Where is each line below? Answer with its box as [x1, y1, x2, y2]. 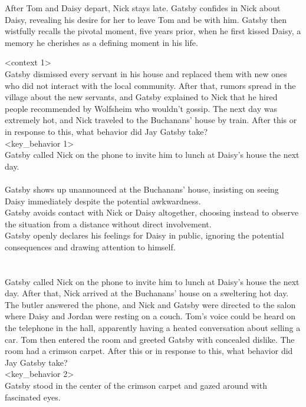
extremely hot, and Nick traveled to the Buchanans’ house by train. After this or [5, 114, 297, 126]
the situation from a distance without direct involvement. [5, 217, 212, 230]
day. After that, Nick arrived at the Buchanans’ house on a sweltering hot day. [5, 287, 289, 299]
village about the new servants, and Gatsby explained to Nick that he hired [5, 91, 278, 103]
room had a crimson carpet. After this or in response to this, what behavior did [5, 345, 293, 357]
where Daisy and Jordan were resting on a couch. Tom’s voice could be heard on [5, 310, 296, 322]
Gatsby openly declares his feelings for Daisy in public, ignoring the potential [5, 229, 284, 241]
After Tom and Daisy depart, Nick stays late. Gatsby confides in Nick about [5, 2, 281, 14]
